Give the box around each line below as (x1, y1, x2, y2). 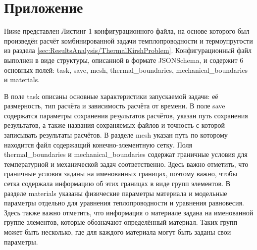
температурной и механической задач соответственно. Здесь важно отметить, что (4, 158, 249, 169)
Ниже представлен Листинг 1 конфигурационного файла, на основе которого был (4, 26, 250, 36)
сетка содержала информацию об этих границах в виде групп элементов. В (4, 178, 231, 189)
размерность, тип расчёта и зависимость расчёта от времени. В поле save (4, 100, 225, 111)
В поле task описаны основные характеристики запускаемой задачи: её (4, 91, 218, 101)
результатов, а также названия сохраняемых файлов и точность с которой (4, 120, 225, 130)
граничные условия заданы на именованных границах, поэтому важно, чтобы (4, 168, 237, 179)
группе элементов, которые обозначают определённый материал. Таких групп (4, 217, 238, 227)
